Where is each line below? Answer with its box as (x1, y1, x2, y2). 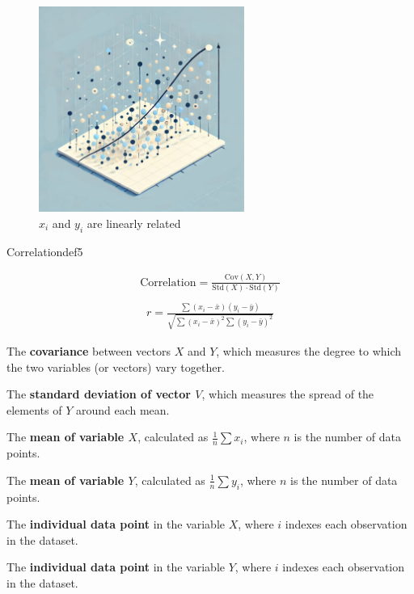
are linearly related (87, 214, 181, 231)
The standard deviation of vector (6, 385, 191, 402)
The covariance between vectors (6, 343, 171, 360)
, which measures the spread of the (201, 385, 374, 402)
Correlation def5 (6, 242, 83, 259)
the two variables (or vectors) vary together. (6, 358, 225, 375)
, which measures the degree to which (216, 343, 402, 360)
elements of (6, 401, 62, 418)
